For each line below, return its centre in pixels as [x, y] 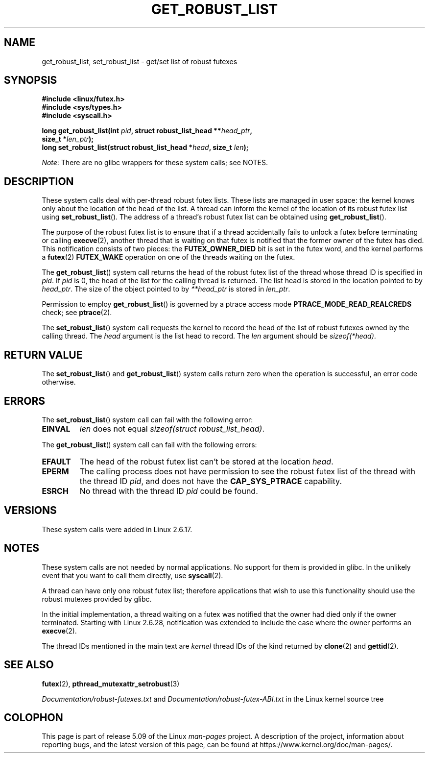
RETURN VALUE [43, 355]
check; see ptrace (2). [77, 313]
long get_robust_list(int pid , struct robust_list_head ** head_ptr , [147, 131]
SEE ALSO [29, 665]
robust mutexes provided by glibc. [97, 599]
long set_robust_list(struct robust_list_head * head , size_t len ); [145, 147]
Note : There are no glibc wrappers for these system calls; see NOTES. [155, 163]
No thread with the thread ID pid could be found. [169, 491]
